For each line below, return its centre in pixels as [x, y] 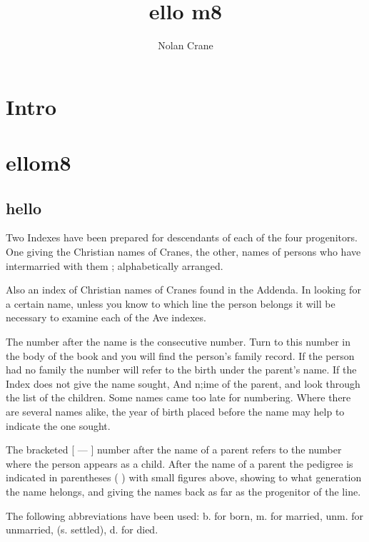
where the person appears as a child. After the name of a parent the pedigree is [180, 463]
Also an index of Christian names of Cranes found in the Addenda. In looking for [183, 290]
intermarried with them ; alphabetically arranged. [115, 265]
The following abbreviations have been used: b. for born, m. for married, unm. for [184, 515]
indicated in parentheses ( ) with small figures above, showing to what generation [184, 477]
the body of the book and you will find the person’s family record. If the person [180, 355]
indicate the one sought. [58, 425]
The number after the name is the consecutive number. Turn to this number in [178, 342]
